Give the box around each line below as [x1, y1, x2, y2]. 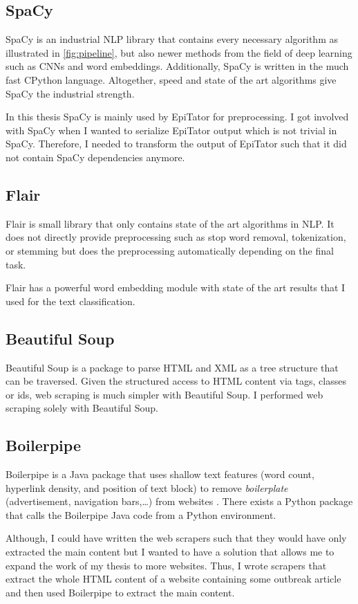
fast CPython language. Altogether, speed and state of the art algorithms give [6, 72, 337, 86]
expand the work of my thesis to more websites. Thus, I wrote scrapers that [6, 558, 327, 572]
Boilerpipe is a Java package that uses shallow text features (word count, [6, 467, 314, 482]
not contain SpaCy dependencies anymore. [6, 149, 185, 164]
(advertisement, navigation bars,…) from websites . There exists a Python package [6, 494, 353, 509]
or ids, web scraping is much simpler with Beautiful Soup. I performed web [6, 387, 323, 401]
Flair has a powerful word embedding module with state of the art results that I [6, 280, 346, 295]
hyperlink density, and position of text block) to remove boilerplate [6, 480, 288, 495]
